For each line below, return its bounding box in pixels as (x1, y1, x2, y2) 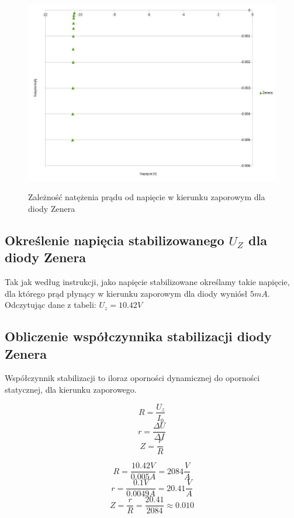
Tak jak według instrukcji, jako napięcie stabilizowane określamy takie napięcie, (5, 275, 290, 287)
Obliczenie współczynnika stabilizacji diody (5, 327, 272, 345)
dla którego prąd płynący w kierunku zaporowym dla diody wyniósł (5, 287, 248, 299)
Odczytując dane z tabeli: (5, 299, 96, 311)
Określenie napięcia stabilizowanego (5, 231, 224, 249)
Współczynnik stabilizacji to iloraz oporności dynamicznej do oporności (5, 372, 260, 384)
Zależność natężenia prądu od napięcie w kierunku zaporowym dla (28, 191, 265, 203)
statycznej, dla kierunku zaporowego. (5, 383, 137, 395)
